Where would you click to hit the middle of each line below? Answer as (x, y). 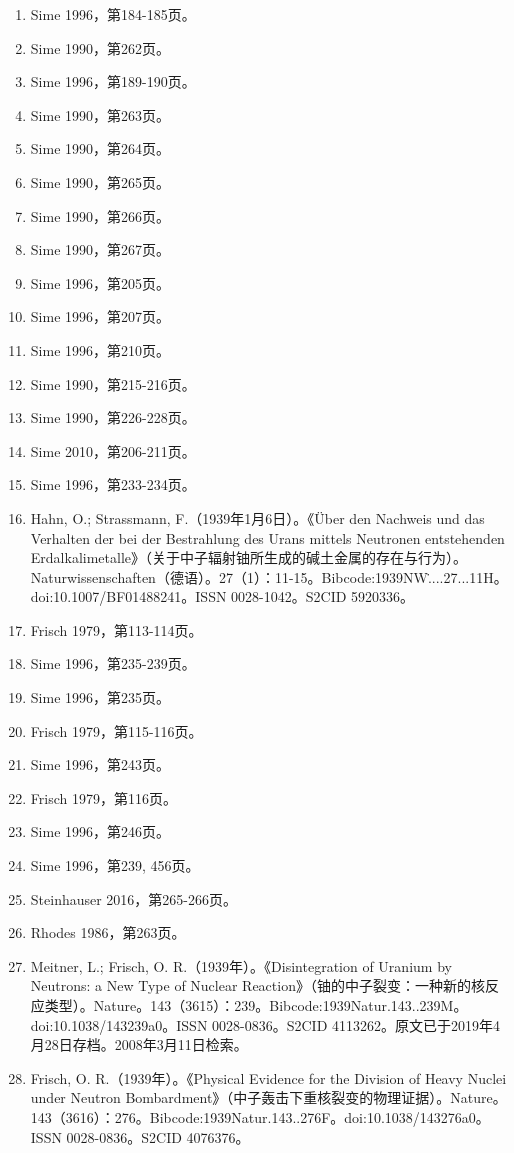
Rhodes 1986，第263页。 (108, 932)
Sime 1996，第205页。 (100, 282)
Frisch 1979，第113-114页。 (116, 629)
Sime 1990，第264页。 (100, 148)
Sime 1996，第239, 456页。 (115, 865)
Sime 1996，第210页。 (100, 349)
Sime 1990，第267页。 (100, 249)
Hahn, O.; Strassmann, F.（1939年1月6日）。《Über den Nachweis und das (257, 517)
